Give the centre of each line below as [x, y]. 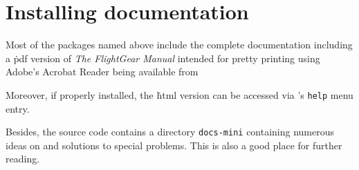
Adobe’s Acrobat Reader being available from [102, 72]
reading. [23, 159]
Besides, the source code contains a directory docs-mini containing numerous [170, 132]
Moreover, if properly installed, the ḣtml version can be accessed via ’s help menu [179, 94]
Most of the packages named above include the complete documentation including [179, 45]
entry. [18, 108]
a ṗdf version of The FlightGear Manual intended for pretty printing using [163, 58]
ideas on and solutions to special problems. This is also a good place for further [174, 145]
